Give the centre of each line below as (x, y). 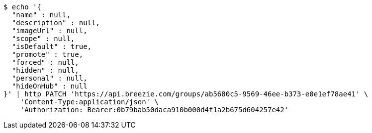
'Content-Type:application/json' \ (89, 102)
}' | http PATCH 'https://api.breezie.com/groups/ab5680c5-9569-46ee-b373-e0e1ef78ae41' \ (186, 94)
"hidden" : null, (45, 70)
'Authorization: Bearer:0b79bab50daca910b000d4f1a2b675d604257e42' (154, 110)
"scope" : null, (43, 39)
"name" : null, (41, 15)
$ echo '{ (22, 7)
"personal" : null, (49, 78)
